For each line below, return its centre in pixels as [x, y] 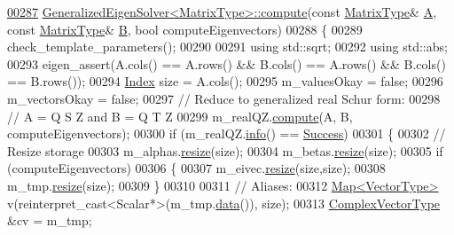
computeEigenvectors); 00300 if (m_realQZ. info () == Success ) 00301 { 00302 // [227, 133]
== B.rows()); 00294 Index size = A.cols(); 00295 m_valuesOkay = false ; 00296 [225, 81]
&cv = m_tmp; [50, 220]
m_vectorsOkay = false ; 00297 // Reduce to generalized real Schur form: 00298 [224, 98]
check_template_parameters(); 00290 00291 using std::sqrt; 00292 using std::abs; [227, 47]
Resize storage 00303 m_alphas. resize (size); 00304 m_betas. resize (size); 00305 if [225, 150]
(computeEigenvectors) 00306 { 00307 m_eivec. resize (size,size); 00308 [196, 168]
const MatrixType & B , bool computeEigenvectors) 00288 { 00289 [185, 29]
